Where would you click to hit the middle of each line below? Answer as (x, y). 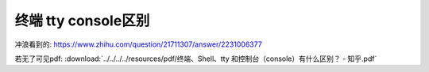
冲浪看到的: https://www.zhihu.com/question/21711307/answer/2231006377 (138, 44)
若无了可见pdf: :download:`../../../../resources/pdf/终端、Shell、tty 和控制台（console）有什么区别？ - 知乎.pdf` (196, 59)
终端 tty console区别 (82, 21)
